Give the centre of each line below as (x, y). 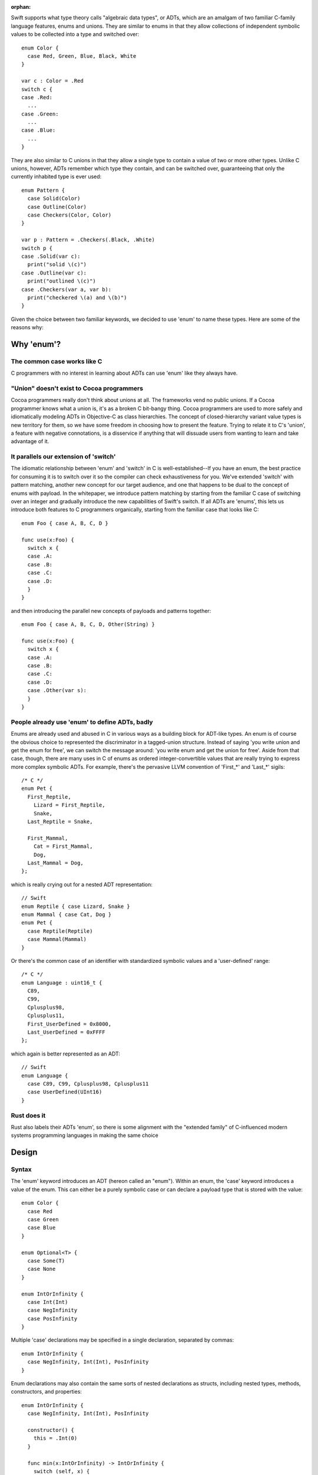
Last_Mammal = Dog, (55, 863)
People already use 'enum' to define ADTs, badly (82, 722)
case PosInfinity (52, 1318)
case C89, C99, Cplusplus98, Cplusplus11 (88, 1084)
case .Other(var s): (57, 691)
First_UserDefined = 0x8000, (69, 1024)
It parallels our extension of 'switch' (63, 457)
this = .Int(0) (55, 1438)
